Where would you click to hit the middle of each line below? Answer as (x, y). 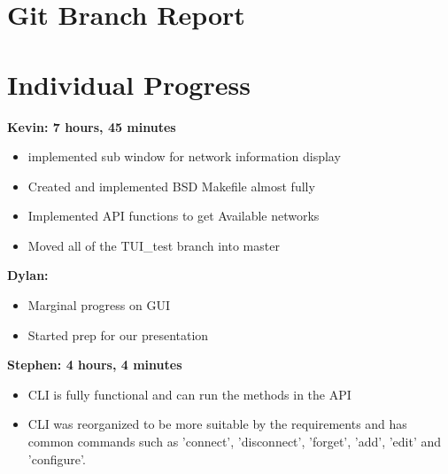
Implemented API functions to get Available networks (174, 216)
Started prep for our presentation (118, 334)
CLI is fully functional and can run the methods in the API (189, 394)
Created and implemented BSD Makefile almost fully (171, 186)
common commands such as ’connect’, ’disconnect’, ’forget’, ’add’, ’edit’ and (235, 442)
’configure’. (57, 458)
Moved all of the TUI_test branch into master (154, 245)
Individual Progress (129, 84)
